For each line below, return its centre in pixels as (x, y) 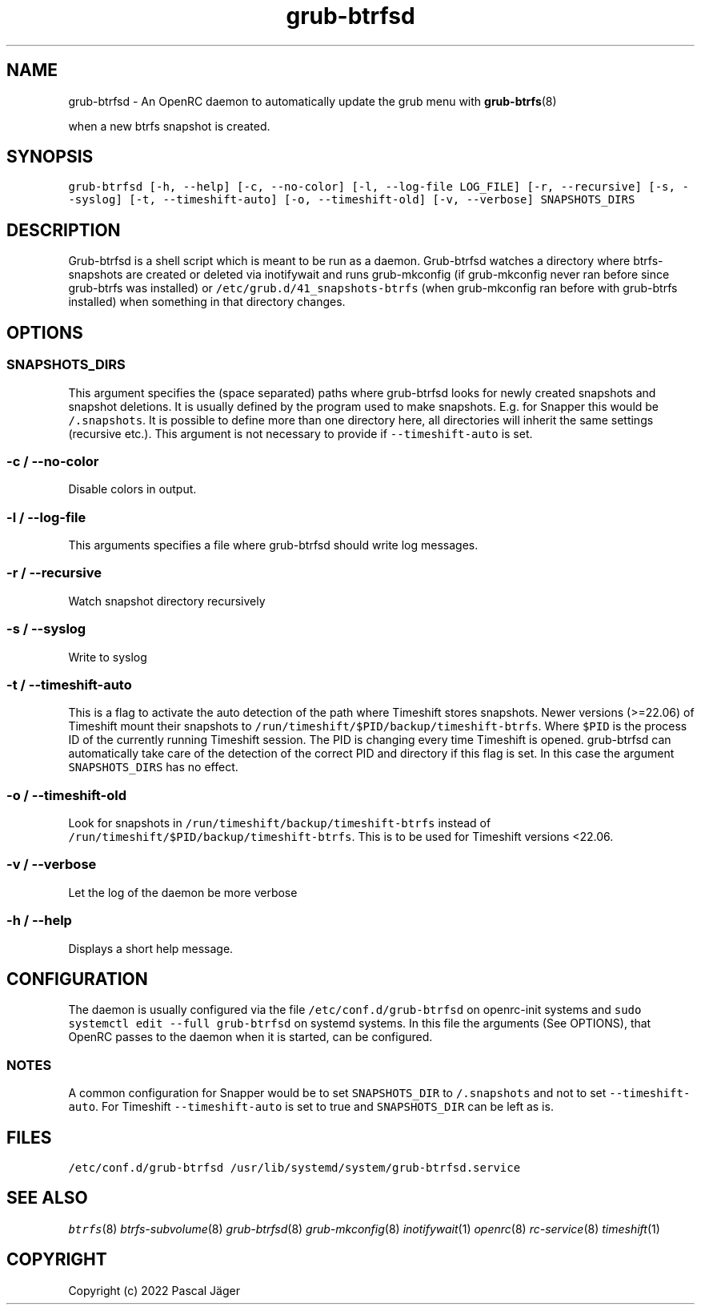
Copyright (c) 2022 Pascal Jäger (154, 1290)
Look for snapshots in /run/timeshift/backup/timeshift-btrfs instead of (280, 823)
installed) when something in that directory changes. (207, 302)
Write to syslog (108, 657)
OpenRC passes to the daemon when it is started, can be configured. (250, 1037)
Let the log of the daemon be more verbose (183, 892)
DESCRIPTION (64, 230)
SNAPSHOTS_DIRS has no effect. (153, 767)
